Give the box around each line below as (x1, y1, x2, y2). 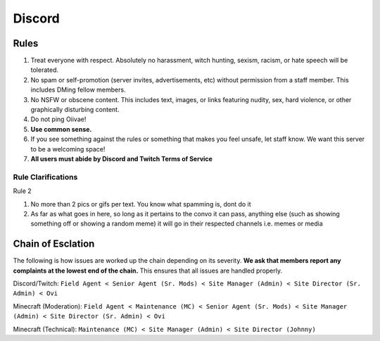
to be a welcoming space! (30, 144, 106, 153)
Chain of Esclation (13, 238, 95, 250)
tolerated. (30, 66, 59, 74)
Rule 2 (13, 187, 32, 195)
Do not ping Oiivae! (30, 115, 87, 123)
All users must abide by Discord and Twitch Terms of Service (30, 154, 213, 163)
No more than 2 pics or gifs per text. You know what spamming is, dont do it (30, 199, 251, 208)
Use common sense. (30, 125, 92, 133)
